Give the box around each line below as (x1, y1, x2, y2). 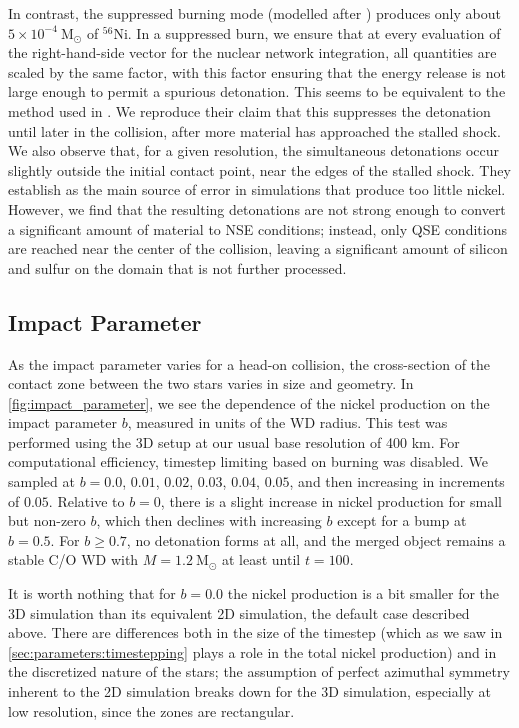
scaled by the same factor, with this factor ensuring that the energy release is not (8, 61, 507, 82)
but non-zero (8, 510, 86, 531)
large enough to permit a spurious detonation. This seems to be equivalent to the (8, 81, 506, 102)
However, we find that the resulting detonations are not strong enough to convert (8, 198, 506, 219)
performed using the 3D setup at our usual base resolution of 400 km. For (8, 431, 460, 452)
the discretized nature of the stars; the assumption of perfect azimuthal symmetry (8, 661, 510, 682)
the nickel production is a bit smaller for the (227, 583, 500, 604)
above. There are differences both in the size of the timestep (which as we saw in (8, 622, 503, 643)
